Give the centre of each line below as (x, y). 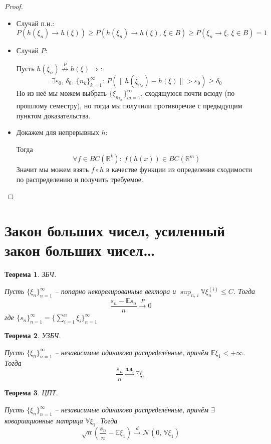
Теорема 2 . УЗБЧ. (33, 335)
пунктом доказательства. (53, 115)
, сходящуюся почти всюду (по (188, 93)
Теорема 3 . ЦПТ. (31, 393)
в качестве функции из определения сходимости (179, 169)
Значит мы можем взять (53, 169)
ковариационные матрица (44, 420)
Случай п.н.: (35, 23)
